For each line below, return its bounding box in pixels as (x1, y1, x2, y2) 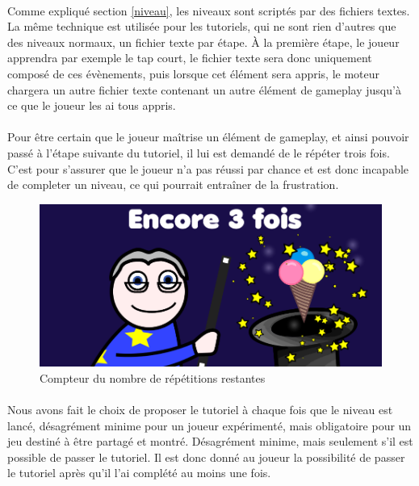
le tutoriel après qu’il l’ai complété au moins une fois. (7, 464, 271, 481)
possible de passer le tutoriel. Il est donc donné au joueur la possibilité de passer (7, 448, 405, 465)
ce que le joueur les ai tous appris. (7, 97, 176, 114)
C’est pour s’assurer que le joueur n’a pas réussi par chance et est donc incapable (7, 160, 409, 177)
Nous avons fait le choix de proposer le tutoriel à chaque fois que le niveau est (7, 400, 393, 417)
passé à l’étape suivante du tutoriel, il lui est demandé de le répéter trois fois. (7, 144, 390, 161)
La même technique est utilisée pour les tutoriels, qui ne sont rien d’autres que (7, 18, 396, 35)
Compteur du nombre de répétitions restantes (40, 369, 266, 386)
